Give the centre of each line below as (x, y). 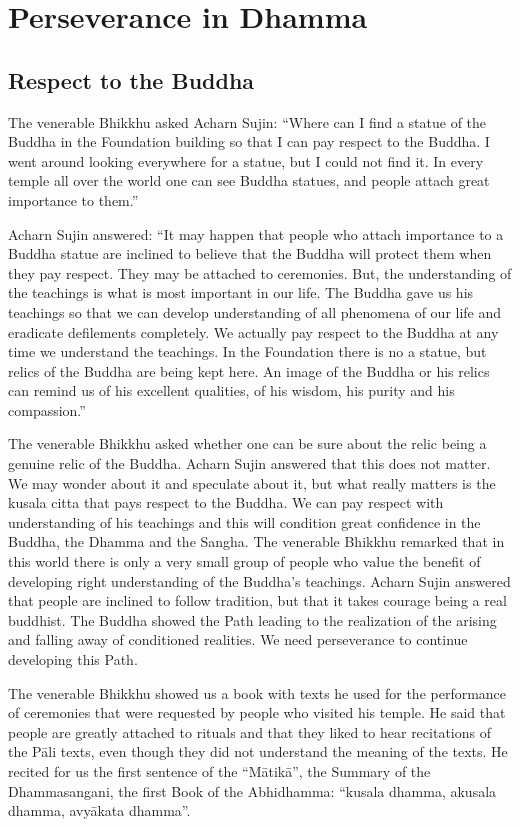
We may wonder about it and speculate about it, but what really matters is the (252, 482)
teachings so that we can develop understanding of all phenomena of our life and (255, 311)
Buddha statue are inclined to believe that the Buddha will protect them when (250, 253)
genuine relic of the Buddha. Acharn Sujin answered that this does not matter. (249, 463)
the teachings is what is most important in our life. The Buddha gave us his (241, 292)
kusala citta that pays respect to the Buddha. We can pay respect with (226, 502)
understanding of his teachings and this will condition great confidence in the (244, 521)
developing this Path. (73, 659)
